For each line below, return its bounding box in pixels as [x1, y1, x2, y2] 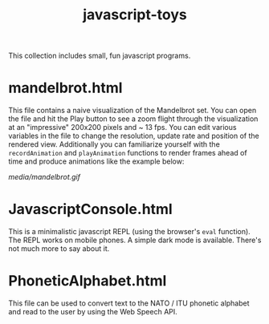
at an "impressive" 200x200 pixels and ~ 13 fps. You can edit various [8, 123, 237, 132]
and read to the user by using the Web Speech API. [8, 307, 178, 316]
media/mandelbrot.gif [8, 172, 80, 182]
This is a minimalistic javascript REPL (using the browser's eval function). [8, 227, 251, 237]
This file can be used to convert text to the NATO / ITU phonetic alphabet [8, 298, 251, 308]
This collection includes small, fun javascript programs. [8, 51, 191, 61]
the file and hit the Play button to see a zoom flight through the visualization [8, 114, 259, 124]
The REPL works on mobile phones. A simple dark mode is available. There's [8, 235, 262, 245]
